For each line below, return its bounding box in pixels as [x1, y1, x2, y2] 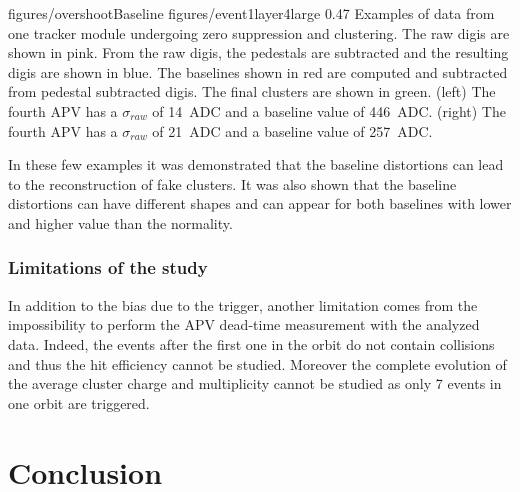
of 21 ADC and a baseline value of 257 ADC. [152, 120, 433, 141]
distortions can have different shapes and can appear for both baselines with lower [8, 193, 512, 214]
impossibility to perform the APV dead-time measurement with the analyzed [8, 314, 480, 335]
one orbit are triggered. [8, 392, 150, 413]
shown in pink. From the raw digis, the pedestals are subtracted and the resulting [8, 42, 509, 63]
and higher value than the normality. [8, 212, 233, 233]
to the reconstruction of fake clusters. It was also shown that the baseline [8, 173, 457, 194]
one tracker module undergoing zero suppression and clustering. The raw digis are [8, 22, 510, 43]
